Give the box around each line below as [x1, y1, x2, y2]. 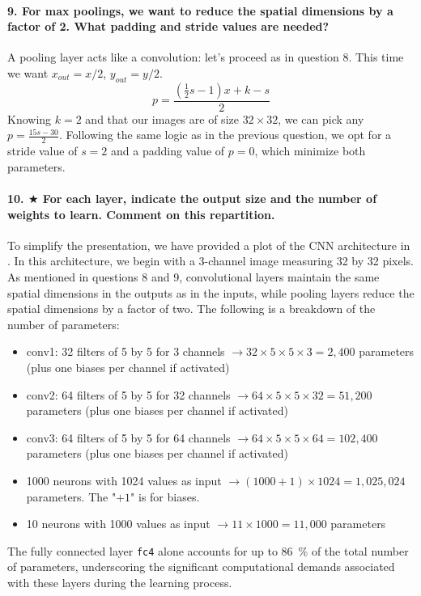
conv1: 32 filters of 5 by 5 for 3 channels [26, 343, 225, 360]
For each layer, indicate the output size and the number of [42, 190, 377, 207]
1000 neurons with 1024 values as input [26, 471, 222, 488]
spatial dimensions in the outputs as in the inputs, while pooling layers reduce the [7, 284, 415, 301]
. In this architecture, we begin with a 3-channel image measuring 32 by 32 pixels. [7, 252, 414, 269]
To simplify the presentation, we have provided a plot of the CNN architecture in [7, 236, 410, 253]
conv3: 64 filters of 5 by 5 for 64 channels [26, 429, 231, 446]
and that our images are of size [85, 110, 239, 127]
